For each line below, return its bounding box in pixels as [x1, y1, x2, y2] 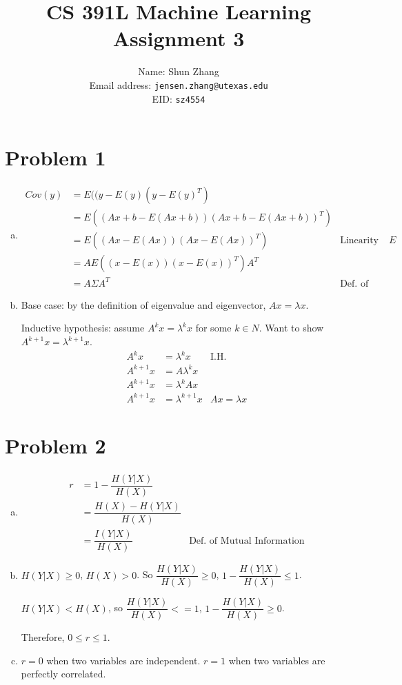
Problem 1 [5, 143, 106, 172]
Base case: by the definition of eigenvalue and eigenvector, [21, 297, 266, 311]
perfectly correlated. [21, 666, 106, 681]
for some [195, 320, 232, 335]
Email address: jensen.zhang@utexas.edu [89, 77, 268, 92]
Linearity [340, 236, 379, 246]
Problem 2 [5, 431, 106, 459]
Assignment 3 [112, 24, 245, 52]
